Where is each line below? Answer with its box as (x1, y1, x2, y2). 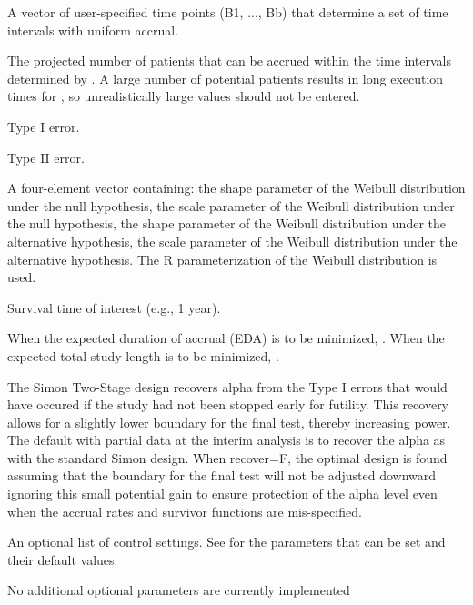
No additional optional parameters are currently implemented (7, 580, 350, 600)
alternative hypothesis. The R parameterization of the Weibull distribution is (7, 249, 438, 268)
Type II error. (7, 147, 85, 166)
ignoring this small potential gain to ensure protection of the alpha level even (7, 484, 438, 503)
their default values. (7, 550, 118, 569)
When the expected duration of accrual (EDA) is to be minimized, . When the (7, 328, 445, 348)
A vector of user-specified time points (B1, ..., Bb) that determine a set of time (7, 3, 448, 21)
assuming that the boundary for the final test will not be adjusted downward (7, 466, 437, 485)
